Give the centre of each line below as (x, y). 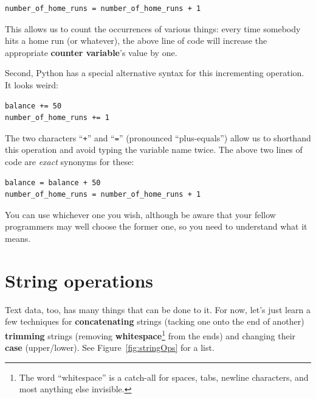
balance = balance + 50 (53, 182)
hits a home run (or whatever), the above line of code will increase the (136, 41)
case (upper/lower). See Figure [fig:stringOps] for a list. (110, 348)
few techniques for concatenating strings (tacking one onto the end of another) (155, 321)
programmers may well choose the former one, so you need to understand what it (156, 226)
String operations (79, 280)
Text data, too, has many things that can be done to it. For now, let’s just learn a (158, 309)
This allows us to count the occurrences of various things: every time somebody (153, 28)
